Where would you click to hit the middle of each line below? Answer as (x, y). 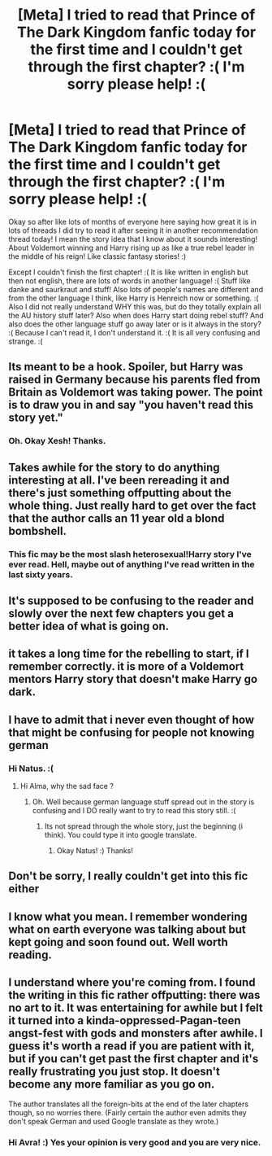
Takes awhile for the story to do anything (114, 467)
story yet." (36, 418)
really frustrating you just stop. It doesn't (114, 1072)
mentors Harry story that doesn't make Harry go (133, 679)
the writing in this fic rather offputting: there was (134, 995)
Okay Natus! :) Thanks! (95, 851)
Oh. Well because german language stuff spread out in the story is (143, 802)
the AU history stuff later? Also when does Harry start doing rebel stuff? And (136, 315)
